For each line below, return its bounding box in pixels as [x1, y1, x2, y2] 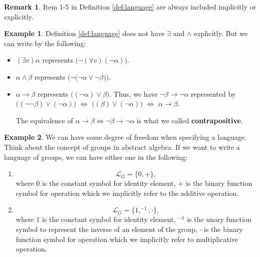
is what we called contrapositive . [136, 115, 243, 125]
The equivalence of [16, 115, 73, 125]
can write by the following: [4, 38, 86, 48]
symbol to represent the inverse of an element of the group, [16, 223, 197, 234]
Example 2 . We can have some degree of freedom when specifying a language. [4, 132, 246, 142]
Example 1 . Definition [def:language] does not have [4, 28, 165, 39]
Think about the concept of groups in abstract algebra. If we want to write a [4, 141, 240, 152]
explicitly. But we [194, 28, 248, 39]
